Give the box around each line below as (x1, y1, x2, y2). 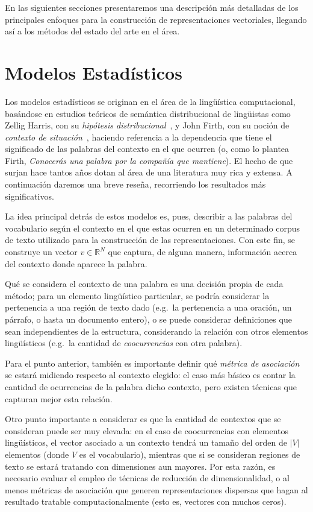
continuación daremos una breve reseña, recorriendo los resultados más (5, 178, 266, 191)
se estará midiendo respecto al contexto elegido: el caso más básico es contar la (5, 368, 296, 381)
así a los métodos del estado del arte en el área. (5, 25, 180, 37)
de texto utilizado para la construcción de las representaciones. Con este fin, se (5, 233, 296, 246)
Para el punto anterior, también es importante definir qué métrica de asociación (5, 356, 300, 369)
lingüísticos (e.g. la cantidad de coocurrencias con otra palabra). (5, 337, 243, 349)
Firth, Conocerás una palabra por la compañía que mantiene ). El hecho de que (5, 154, 293, 166)
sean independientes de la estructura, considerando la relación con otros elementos (5, 324, 308, 337)
